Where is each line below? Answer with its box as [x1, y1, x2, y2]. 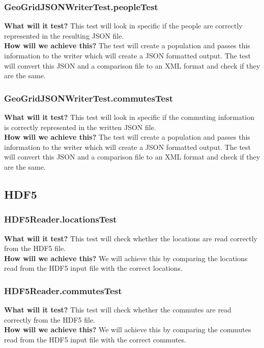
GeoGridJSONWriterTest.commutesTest [4, 91, 173, 104]
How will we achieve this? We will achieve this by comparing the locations [4, 252, 248, 263]
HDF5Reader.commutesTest [4, 284, 122, 297]
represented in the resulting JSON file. [4, 30, 124, 41]
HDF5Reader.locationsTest [4, 213, 117, 226]
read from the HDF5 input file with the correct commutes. [4, 334, 186, 344]
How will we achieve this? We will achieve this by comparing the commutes [4, 324, 251, 335]
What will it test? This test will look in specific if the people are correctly [4, 20, 243, 31]
